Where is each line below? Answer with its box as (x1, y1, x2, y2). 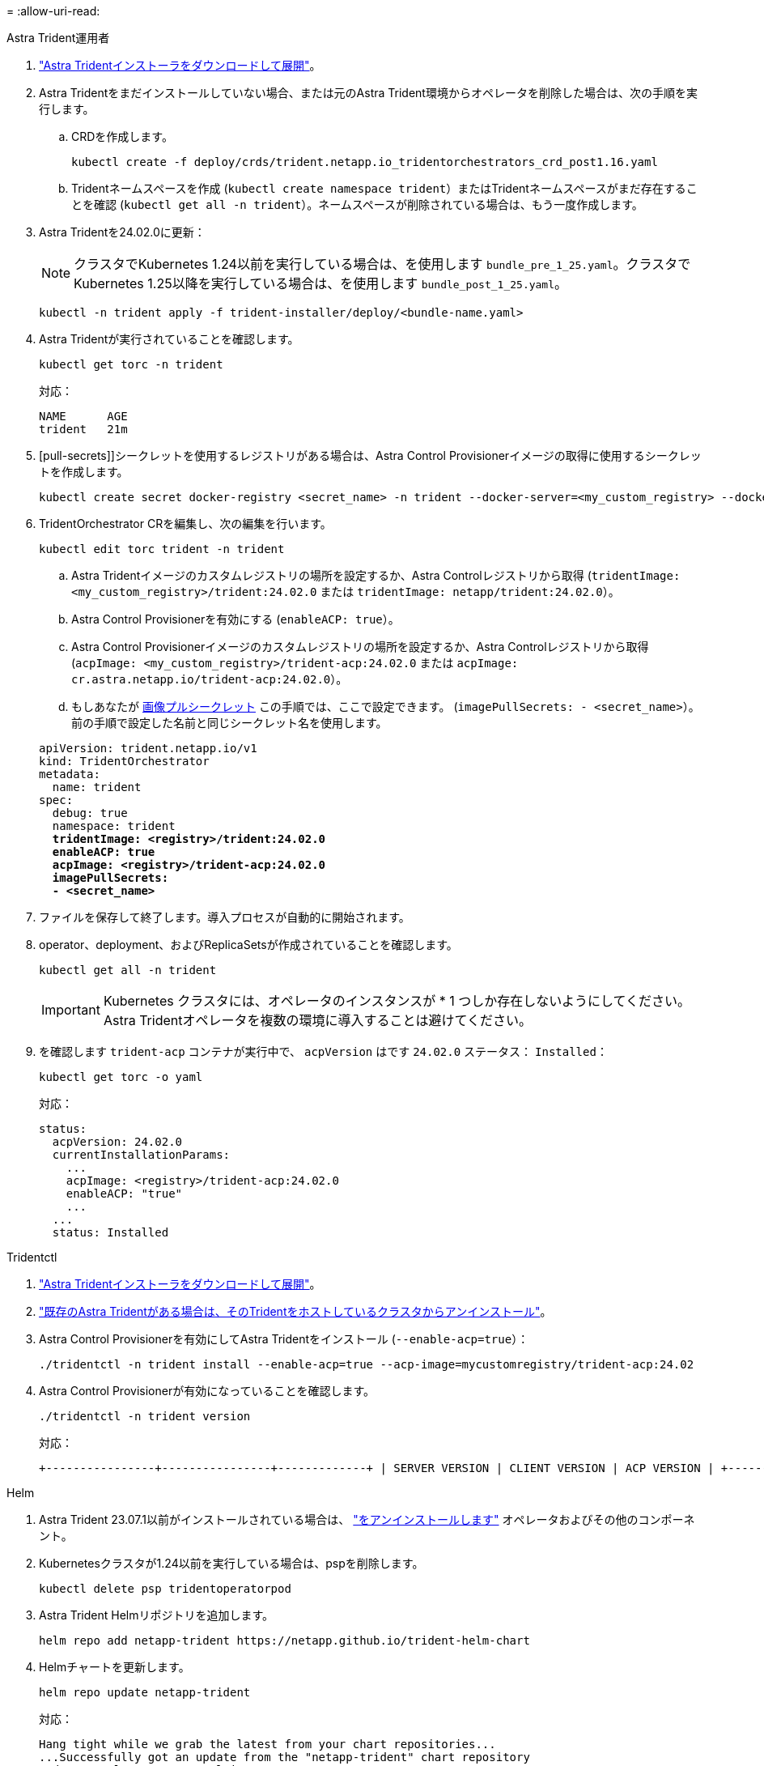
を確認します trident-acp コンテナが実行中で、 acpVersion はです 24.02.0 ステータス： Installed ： (39, 1045, 608, 1058)
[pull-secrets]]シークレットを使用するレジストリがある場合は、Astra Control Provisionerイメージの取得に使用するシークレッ (39, 449, 702, 462)
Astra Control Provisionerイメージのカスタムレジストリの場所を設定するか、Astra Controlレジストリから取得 (71, 640, 649, 653)
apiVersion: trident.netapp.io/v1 (39, 742, 257, 755)
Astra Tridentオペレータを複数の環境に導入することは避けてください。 (103, 1012, 533, 1028)
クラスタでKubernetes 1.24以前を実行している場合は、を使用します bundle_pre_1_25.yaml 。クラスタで (74, 256, 691, 272)
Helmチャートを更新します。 (39, 1660, 190, 1674)
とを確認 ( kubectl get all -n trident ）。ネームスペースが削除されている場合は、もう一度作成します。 (71, 198, 643, 211)
